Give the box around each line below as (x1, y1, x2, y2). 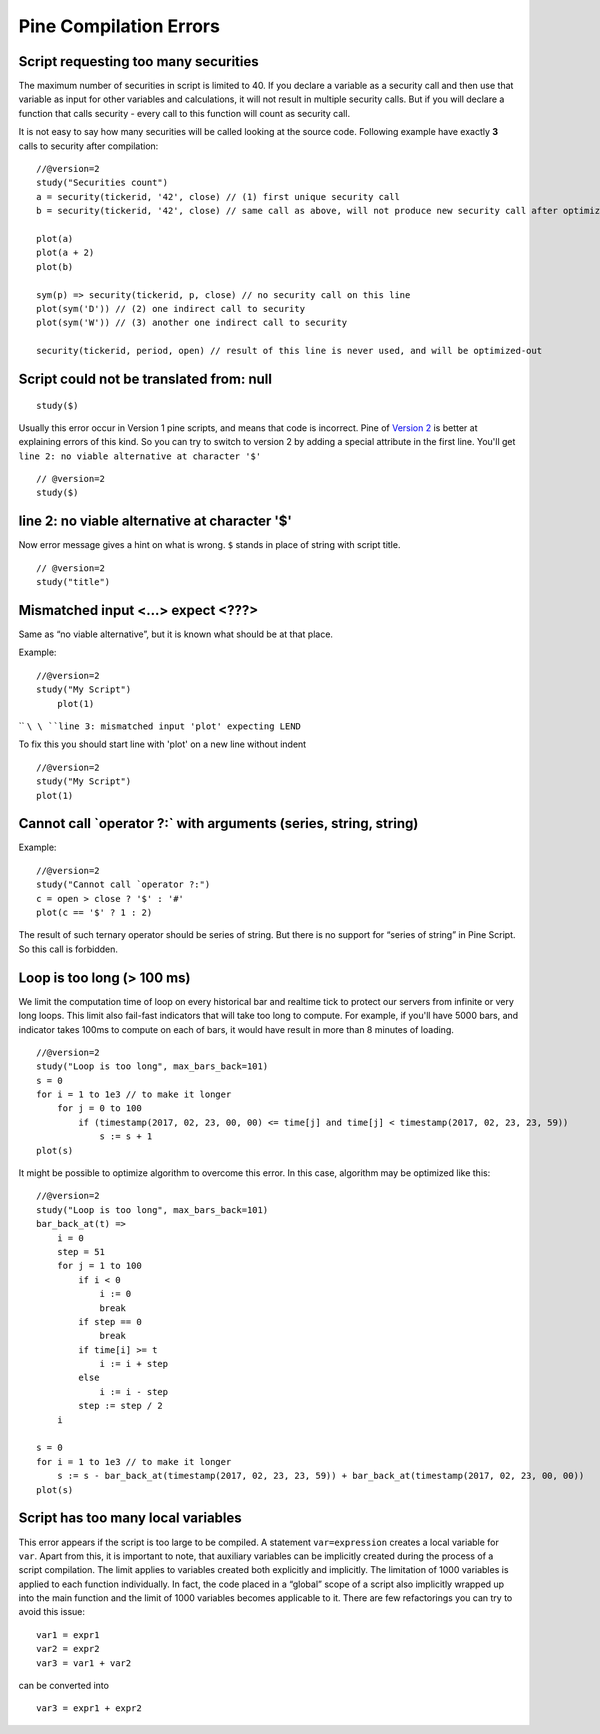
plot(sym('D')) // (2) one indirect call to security (36, 303, 305, 314)
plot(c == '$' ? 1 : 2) (36, 907, 153, 919)
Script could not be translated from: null (18, 370, 272, 387)
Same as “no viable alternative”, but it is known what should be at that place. (18, 628, 334, 640)
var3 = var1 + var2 (36, 1657, 132, 1669)
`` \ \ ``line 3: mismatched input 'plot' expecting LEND (18, 720, 302, 732)
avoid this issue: (18, 1606, 85, 1618)
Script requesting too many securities (18, 53, 259, 70)
